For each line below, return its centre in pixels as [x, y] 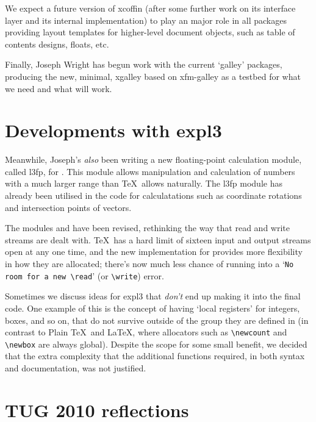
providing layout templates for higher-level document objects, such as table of [150, 32]
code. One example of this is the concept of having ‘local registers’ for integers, [153, 308]
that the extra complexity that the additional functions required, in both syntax [155, 356]
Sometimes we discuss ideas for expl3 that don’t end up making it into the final [153, 296]
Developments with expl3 [113, 130]
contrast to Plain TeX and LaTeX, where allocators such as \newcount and [146, 332]
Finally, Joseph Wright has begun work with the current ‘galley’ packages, [144, 64]
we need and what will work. [59, 88]
